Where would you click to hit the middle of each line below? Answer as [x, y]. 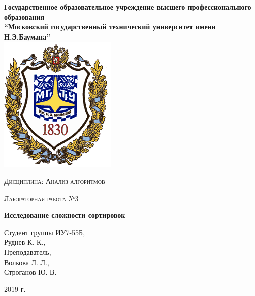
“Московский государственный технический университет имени [110, 27]
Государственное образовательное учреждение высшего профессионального [128, 7]
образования [24, 16]
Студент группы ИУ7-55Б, [45, 232]
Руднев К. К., [25, 242]
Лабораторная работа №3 [41, 198]
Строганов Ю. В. [30, 272]
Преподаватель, [28, 252]
